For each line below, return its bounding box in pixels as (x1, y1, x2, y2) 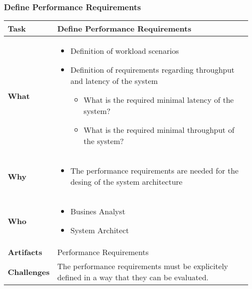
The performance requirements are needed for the (70, 165, 238, 177)
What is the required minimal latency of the (83, 94, 234, 106)
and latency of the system (70, 75, 158, 87)
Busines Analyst (70, 206, 126, 217)
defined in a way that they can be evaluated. (57, 272, 209, 283)
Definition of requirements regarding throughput (70, 64, 235, 76)
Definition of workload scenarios (70, 45, 179, 57)
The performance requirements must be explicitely (57, 260, 228, 272)
